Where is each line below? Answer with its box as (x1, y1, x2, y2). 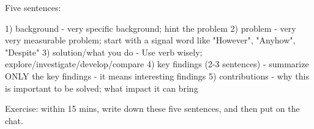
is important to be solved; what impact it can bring (5, 81, 198, 94)
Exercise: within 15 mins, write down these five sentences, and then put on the (5, 102, 300, 115)
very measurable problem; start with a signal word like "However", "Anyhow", (5, 34, 296, 46)
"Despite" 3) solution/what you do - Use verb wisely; (5, 45, 203, 58)
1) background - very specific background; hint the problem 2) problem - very (5, 21, 296, 34)
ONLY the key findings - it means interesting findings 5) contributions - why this (5, 69, 309, 82)
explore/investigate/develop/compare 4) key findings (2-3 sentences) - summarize (5, 57, 309, 70)
